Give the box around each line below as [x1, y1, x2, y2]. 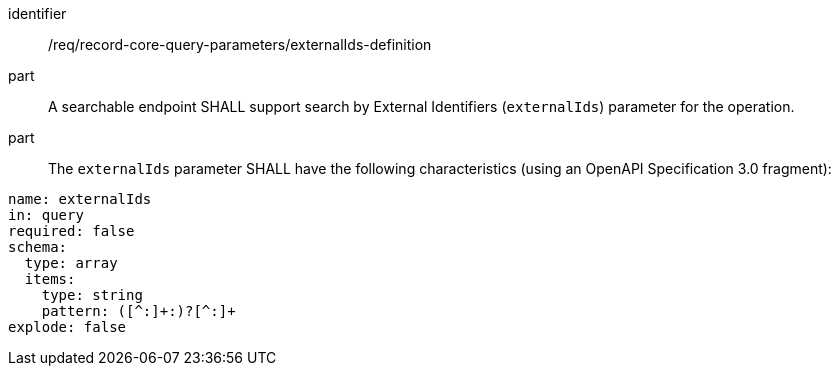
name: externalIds [8, 191, 152, 207]
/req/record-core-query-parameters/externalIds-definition [48, 36, 432, 53]
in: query [8, 207, 84, 223]
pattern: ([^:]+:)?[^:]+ [41, 303, 236, 319]
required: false [8, 223, 135, 239]
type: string [41, 287, 143, 303]
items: [24, 271, 76, 287]
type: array [24, 255, 118, 271]
